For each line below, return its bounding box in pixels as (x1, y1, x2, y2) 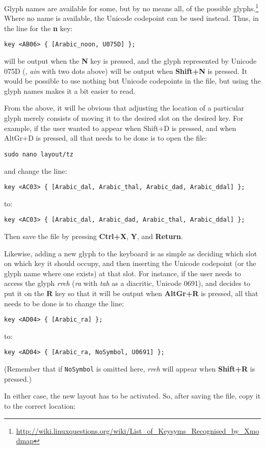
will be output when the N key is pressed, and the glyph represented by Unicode (4, 56, 257, 66)
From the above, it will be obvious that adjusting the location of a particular (4, 102, 245, 113)
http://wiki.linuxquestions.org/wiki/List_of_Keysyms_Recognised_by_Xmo (16, 425, 259, 436)
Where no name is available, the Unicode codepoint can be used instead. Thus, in (4, 13, 259, 23)
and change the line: (4, 165, 67, 176)
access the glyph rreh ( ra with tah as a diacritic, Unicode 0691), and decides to (4, 278, 250, 288)
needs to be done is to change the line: (4, 298, 124, 308)
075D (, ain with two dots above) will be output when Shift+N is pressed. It (4, 65, 248, 76)
